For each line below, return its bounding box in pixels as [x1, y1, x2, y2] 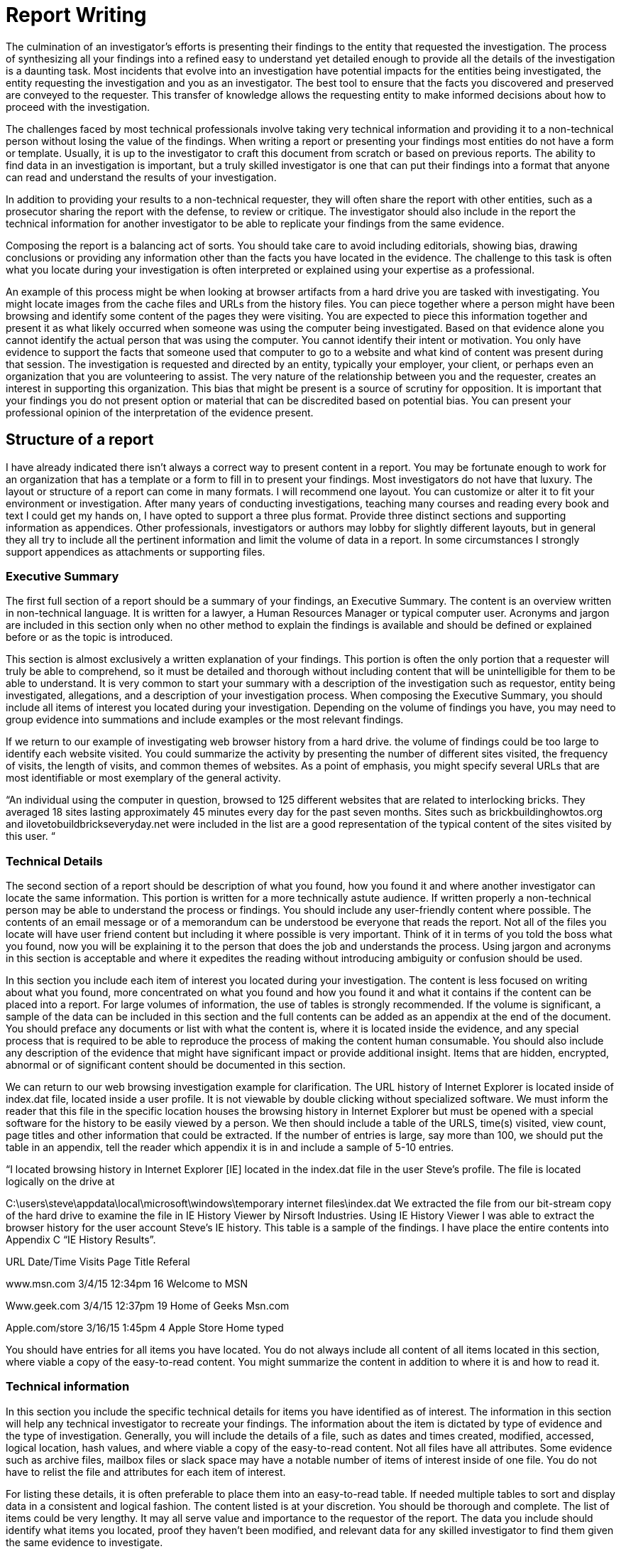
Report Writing [6, 3, 147, 27]
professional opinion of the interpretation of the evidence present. [6, 406, 314, 419]
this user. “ [6, 830, 55, 843]
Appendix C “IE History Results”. [6, 1234, 156, 1246]
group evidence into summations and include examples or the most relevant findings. [6, 713, 404, 726]
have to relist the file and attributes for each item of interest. [6, 1465, 286, 1478]
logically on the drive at [6, 1175, 115, 1188]
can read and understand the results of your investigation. [6, 171, 277, 183]
